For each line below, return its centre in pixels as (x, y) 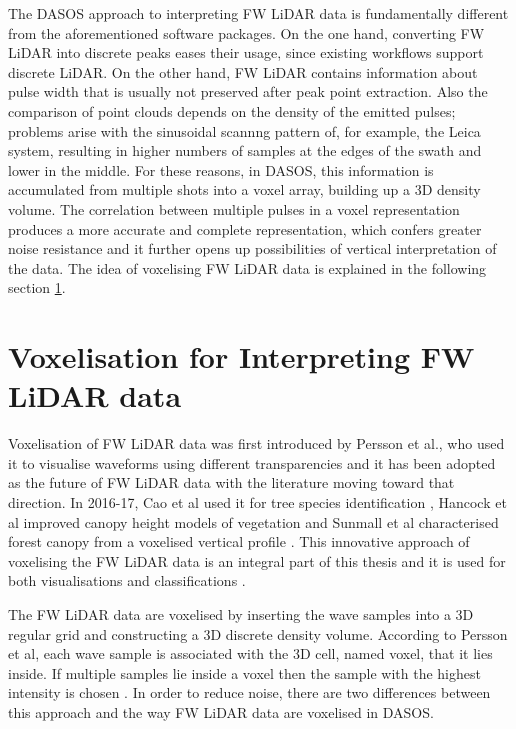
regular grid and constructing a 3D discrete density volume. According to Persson (258, 633)
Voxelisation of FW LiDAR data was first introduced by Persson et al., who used (256, 443)
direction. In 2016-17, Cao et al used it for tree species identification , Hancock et (257, 502)
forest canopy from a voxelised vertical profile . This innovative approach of (239, 541)
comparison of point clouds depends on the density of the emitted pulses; (232, 110)
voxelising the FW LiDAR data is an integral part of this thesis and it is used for (257, 560)
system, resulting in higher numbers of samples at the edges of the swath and (245, 150)
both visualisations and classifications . (127, 580)
